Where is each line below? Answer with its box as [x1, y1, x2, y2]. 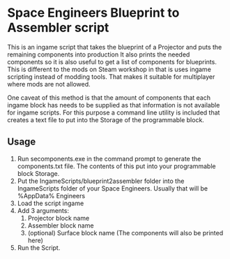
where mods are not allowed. [7, 80, 91, 88]
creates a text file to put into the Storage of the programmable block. [7, 115, 204, 124]
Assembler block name [27, 221, 94, 230]
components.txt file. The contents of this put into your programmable [17, 162, 216, 170]
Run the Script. [17, 243, 61, 252]
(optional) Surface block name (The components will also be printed [27, 228, 224, 237]
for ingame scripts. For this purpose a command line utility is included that [7, 108, 220, 117]
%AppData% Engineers [17, 191, 86, 200]
